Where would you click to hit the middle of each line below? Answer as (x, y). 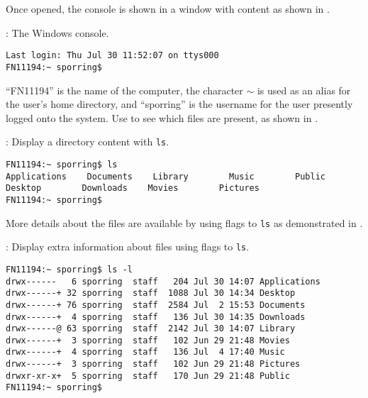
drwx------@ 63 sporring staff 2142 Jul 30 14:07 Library (151, 329)
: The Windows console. (57, 32)
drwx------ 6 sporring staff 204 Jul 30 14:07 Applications (163, 281)
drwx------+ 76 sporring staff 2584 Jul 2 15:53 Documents (156, 305)
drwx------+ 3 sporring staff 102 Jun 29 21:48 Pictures (153, 364)
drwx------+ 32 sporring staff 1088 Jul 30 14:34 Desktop (151, 293)
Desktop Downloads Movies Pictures (133, 188)
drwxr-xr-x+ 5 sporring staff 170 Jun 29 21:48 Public (148, 376)
